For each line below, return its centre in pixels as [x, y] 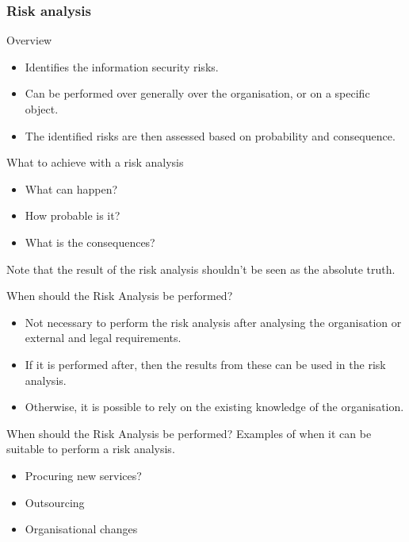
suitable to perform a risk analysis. [91, 449]
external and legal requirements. [103, 338]
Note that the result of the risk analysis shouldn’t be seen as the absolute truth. [201, 269]
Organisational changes [81, 529]
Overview [29, 40]
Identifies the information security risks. [122, 66]
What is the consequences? [90, 242]
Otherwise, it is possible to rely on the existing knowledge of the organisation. [214, 407]
